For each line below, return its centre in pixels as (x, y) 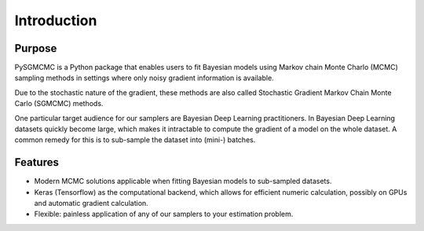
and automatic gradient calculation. (91, 203)
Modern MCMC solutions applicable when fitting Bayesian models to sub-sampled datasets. (183, 181)
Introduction (56, 20)
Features (37, 162)
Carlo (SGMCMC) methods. (59, 104)
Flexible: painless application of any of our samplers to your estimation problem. (164, 214)
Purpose (36, 48)
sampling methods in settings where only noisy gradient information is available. (144, 78)
